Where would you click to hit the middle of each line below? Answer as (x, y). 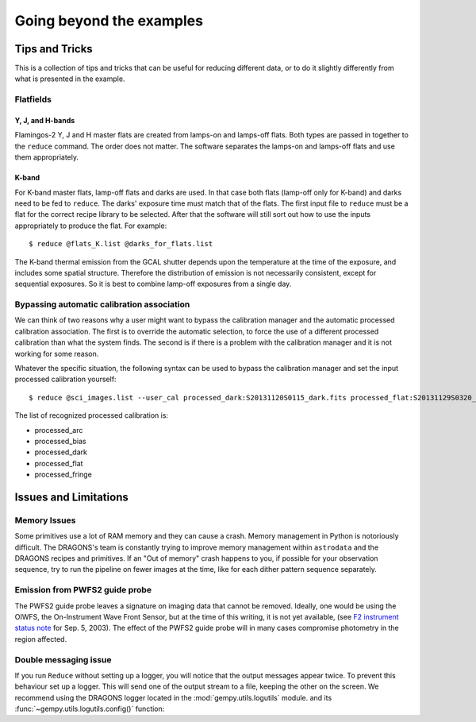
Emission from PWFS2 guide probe (83, 590)
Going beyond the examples (109, 21)
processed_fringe (63, 475)
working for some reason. (57, 353)
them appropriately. (47, 157)
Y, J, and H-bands (45, 121)
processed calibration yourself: (65, 379)
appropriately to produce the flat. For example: (91, 226)
